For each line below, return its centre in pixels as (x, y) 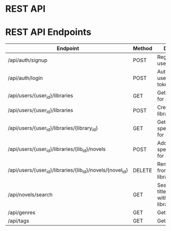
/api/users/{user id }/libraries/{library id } (53, 129)
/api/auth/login (25, 78)
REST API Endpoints (48, 32)
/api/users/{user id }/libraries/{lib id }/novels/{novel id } (68, 170)
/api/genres (22, 213)
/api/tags (19, 221)
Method (143, 48)
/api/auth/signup (27, 60)
